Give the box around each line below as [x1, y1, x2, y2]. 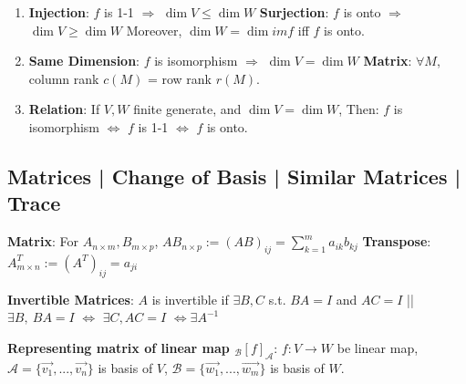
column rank [28, 68, 99, 88]
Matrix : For [7, 232, 79, 251]
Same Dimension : [28, 51, 140, 70]
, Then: [338, 99, 379, 119]
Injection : [28, 3, 89, 21]
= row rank [147, 68, 212, 88]
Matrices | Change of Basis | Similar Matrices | [7, 161, 461, 190]
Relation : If [28, 99, 100, 119]
